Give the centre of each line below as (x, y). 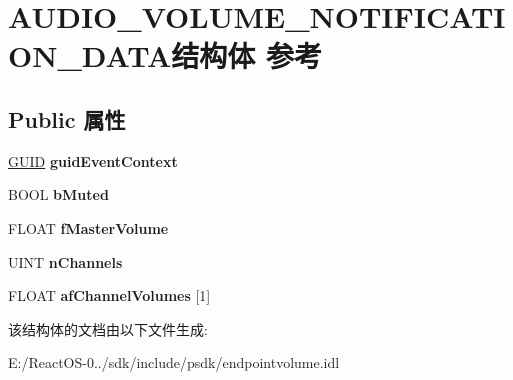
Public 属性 (67, 118)
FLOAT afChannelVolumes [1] (109, 295)
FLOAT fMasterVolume (88, 227)
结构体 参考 (246, 55)
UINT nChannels (65, 261)
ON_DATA (90, 55)
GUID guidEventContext (93, 160)
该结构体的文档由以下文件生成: (108, 328)
